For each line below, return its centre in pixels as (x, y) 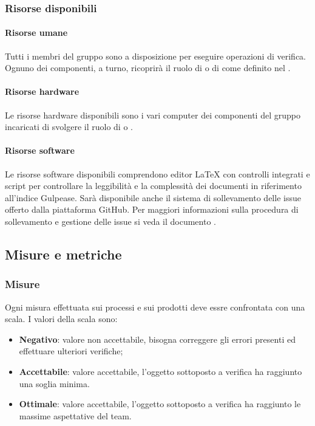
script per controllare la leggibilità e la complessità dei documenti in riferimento (153, 186)
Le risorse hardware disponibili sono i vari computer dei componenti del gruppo (153, 115)
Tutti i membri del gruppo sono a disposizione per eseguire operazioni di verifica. (156, 56)
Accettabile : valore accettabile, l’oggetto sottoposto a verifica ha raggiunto (161, 371)
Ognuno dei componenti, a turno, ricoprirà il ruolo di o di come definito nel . (148, 68)
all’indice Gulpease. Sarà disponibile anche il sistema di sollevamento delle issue (153, 197)
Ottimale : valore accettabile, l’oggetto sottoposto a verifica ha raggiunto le (160, 404)
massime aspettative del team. (75, 415)
